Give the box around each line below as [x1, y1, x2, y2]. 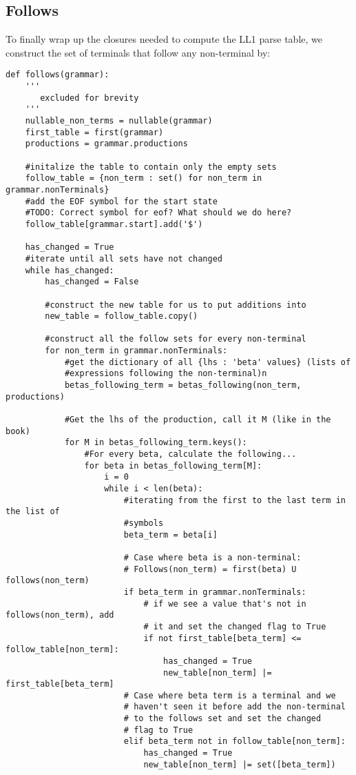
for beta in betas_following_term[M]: [84, 460, 262, 471]
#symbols [123, 518, 164, 528]
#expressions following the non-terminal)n [64, 369, 267, 379]
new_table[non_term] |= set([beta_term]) [143, 759, 336, 769]
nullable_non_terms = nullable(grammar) [25, 116, 213, 126]
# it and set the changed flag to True [143, 621, 326, 631]
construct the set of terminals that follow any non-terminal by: [6, 45, 271, 59]
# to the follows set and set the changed [123, 714, 322, 724]
